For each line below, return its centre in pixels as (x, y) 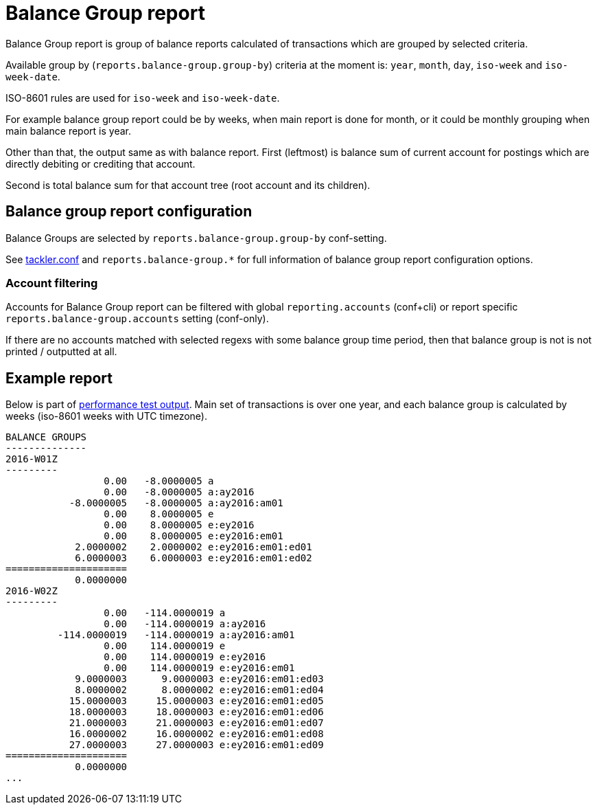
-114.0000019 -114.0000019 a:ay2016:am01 (176, 635)
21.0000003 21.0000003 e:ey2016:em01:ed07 (196, 723)
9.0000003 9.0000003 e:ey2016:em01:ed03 (199, 679)
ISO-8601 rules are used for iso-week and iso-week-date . (143, 98)
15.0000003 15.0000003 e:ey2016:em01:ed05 (196, 701)
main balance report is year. (68, 131)
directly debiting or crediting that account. (101, 164)
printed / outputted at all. (61, 352)
